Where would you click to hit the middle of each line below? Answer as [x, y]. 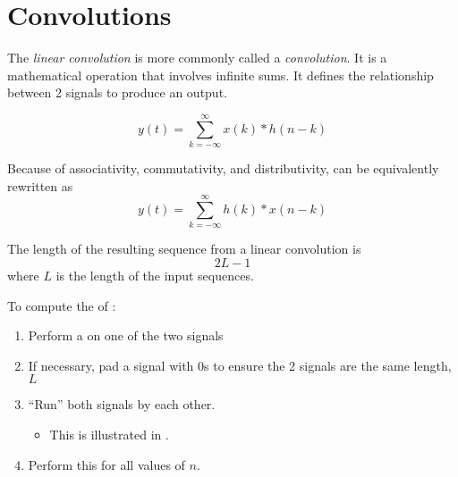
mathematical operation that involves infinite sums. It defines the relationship [221, 75]
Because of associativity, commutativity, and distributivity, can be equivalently [223, 168]
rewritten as [40, 185]
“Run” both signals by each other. [122, 404]
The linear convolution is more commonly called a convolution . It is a [197, 58]
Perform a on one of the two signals [126, 335]
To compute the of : [62, 305]
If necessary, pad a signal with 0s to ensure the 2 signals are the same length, [240, 365]
